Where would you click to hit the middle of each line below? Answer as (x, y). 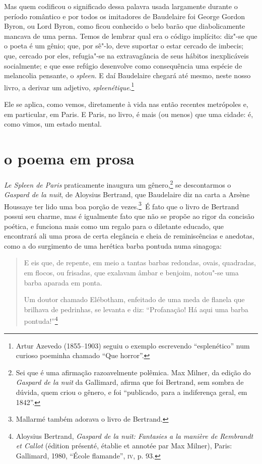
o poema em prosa (69, 158)
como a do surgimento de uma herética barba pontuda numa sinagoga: (113, 245)
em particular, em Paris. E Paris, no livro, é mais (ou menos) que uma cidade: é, (129, 114)
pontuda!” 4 (41, 320)
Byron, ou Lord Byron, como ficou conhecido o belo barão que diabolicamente (125, 26)
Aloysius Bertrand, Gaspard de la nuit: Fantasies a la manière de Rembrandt (135, 436)
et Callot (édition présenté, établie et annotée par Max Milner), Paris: (124, 446)
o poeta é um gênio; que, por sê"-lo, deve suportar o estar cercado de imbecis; (124, 46)
